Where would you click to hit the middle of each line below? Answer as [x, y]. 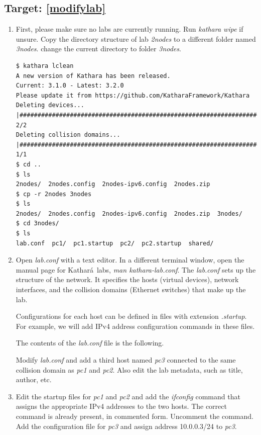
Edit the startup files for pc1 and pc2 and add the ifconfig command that [128, 396]
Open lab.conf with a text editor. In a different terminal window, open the [130, 260]
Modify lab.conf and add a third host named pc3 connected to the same [126, 360]
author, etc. [34, 379]
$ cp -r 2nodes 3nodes [54, 194]
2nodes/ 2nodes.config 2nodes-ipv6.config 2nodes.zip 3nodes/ [129, 213]
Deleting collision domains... [68, 135]
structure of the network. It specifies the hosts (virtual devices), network [127, 279]
